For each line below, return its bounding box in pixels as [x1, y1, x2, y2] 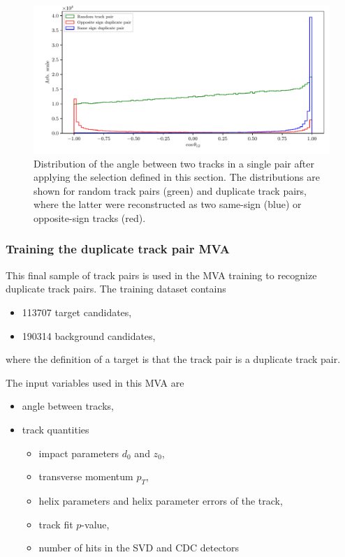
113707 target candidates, [22, 304, 132, 319]
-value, [81, 517, 110, 531]
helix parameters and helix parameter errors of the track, [38, 493, 283, 507]
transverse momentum [38, 469, 133, 484]
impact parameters [38, 445, 119, 460]
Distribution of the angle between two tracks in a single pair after [34, 156, 314, 170]
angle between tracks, [22, 399, 114, 413]
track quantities [22, 422, 89, 436]
